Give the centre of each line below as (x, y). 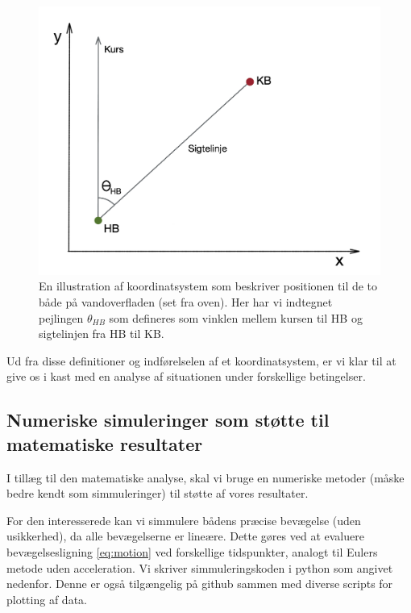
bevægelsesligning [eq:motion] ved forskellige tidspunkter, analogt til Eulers (192, 551)
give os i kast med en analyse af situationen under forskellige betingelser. (186, 376)
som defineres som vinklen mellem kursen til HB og (236, 317)
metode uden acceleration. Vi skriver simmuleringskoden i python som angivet (200, 567)
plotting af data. (47, 599)
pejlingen (61, 317)
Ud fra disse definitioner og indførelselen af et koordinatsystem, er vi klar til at (201, 360)
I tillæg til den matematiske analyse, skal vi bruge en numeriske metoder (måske (205, 477)
